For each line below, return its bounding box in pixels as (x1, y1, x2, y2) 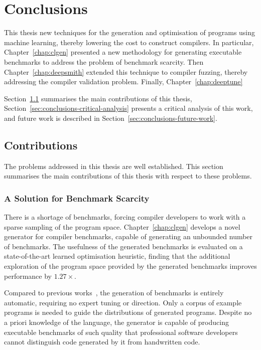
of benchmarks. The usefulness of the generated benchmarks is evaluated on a (4, 241, 243, 251)
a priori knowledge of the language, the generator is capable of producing (4, 317, 229, 327)
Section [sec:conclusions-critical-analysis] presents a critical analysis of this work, (4, 103, 253, 113)
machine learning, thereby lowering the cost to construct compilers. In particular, (4, 37, 254, 47)
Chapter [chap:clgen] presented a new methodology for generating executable (4, 47, 242, 57)
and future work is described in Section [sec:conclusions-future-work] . (4, 112, 217, 123)
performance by (4, 270, 52, 281)
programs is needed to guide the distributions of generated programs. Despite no (4, 307, 252, 317)
